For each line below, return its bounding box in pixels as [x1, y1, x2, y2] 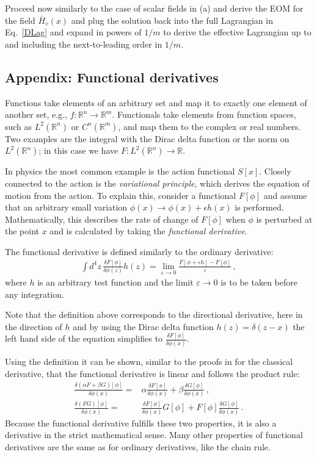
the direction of [5, 320, 62, 333]
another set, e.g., [5, 108, 68, 121]
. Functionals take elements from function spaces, [112, 108, 296, 121]
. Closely [259, 165, 291, 178]
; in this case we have [38, 144, 118, 157]
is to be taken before [220, 276, 297, 289]
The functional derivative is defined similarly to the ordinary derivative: [5, 245, 274, 257]
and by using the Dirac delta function [73, 320, 214, 333]
